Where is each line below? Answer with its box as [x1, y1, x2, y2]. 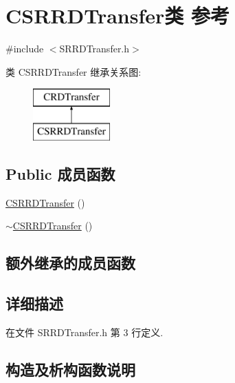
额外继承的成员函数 [5, 252, 135, 273]
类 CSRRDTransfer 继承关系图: [5, 64, 142, 79]
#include [5, 41, 44, 56]
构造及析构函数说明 [5, 358, 135, 380]
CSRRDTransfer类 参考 [5, 1, 230, 30]
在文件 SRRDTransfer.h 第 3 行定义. [5, 324, 164, 339]
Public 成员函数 [5, 163, 115, 184]
